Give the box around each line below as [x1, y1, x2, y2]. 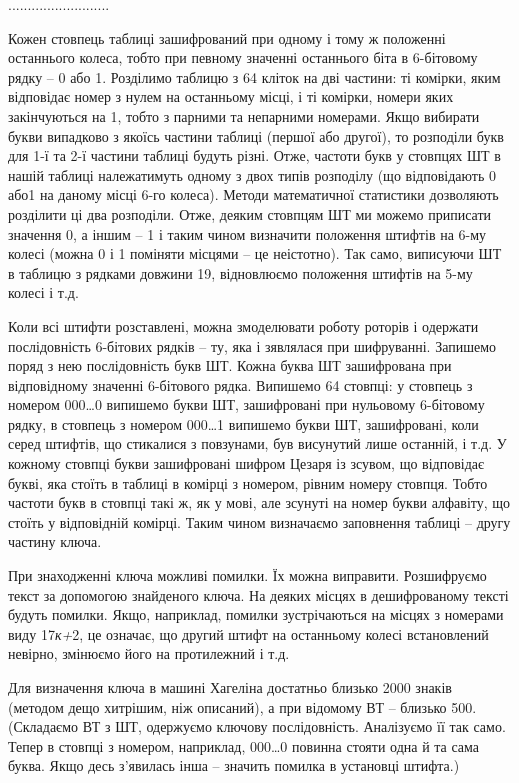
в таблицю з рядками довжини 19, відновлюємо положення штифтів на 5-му [8, 262, 473, 283]
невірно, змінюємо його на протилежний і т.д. [8, 643, 290, 664]
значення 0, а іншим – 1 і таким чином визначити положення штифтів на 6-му [8, 223, 487, 244]
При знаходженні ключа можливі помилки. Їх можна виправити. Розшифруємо [8, 565, 487, 586]
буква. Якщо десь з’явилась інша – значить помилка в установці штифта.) [8, 755, 460, 776]
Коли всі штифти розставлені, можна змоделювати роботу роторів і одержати [8, 315, 479, 336]
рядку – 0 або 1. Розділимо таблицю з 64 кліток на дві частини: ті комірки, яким [8, 66, 501, 87]
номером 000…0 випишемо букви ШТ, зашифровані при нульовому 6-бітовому [8, 394, 485, 415]
